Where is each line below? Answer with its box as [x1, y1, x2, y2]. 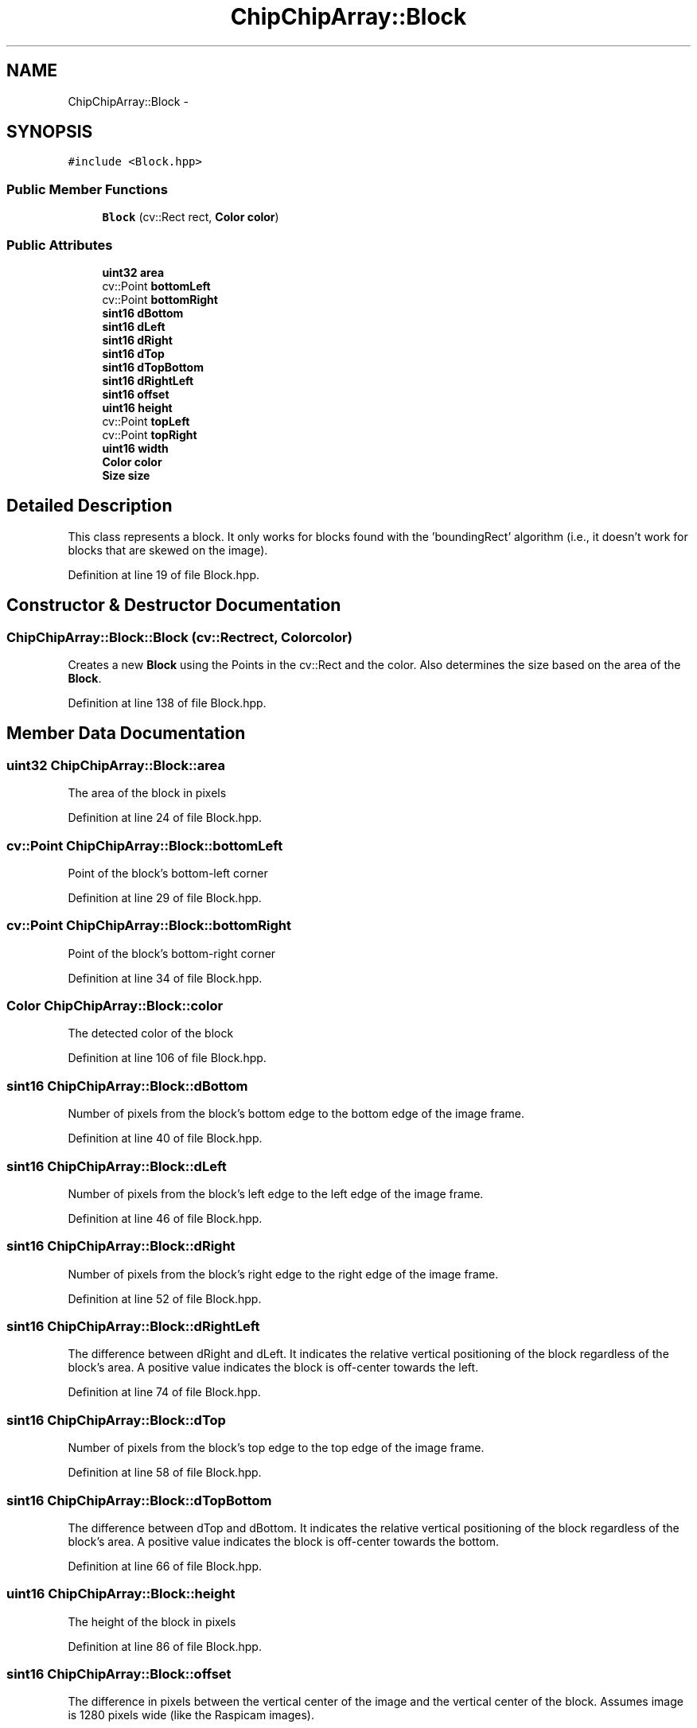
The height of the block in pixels [68, 1614, 236, 1629]
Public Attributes [6, 236, 113, 253]
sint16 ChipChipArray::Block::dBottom [6, 1077, 248, 1094]
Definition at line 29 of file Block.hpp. [68, 890, 262, 905]
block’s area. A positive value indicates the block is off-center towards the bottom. [68, 1534, 499, 1548]
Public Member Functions [6, 181, 168, 197]
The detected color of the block [68, 1026, 234, 1041]
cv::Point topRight [102, 427, 197, 442]
